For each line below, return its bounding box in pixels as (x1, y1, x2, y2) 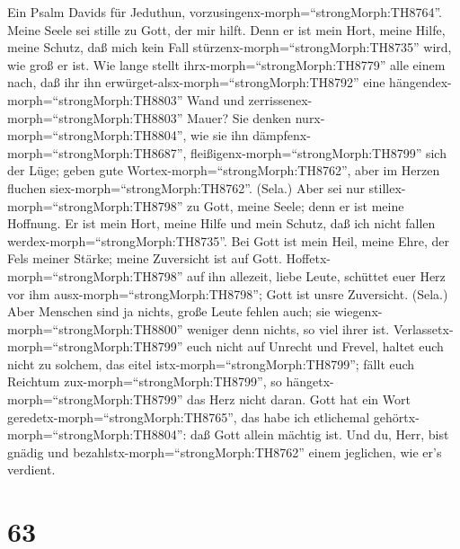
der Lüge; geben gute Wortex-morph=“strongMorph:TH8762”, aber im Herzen (7, 161, 440, 180)
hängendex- (389, 73, 452, 92)
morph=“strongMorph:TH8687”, (7, 143, 187, 162)
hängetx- (286, 372, 334, 391)
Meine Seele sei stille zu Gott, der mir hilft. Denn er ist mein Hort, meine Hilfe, (7, 20, 446, 39)
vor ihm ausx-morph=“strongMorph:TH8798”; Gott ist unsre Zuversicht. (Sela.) (7, 284, 448, 303)
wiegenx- (334, 302, 383, 321)
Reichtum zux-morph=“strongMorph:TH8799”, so (7, 372, 282, 391)
